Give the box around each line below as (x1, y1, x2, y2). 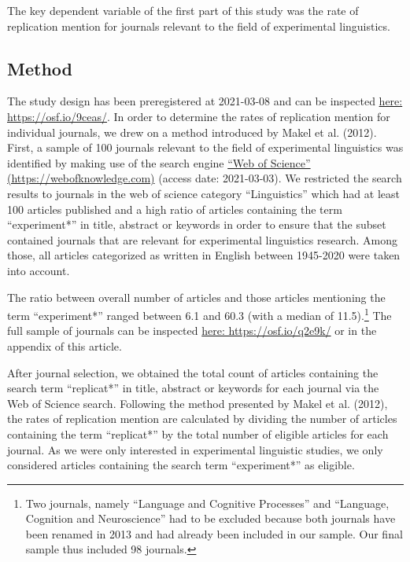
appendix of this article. (7, 337, 122, 354)
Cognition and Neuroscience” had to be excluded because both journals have (25, 510, 396, 527)
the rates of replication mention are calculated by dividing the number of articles (7, 410, 397, 427)
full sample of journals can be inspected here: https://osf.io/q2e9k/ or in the (7, 322, 377, 339)
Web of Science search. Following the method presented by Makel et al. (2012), (7, 395, 388, 411)
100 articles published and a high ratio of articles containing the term (7, 200, 342, 217)
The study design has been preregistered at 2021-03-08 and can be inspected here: (7, 93, 403, 109)
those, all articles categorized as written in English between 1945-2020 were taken (7, 247, 401, 263)
